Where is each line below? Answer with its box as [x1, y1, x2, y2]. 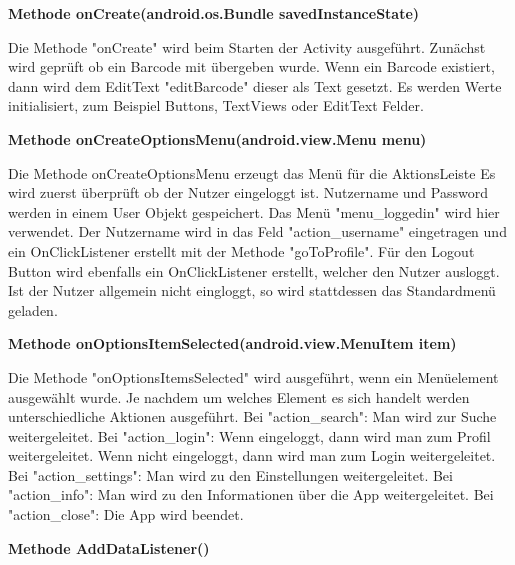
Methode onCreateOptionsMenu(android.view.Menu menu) [8, 128, 427, 149]
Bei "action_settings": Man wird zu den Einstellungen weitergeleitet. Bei [8, 464, 453, 485]
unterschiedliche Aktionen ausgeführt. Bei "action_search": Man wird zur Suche [8, 406, 497, 427]
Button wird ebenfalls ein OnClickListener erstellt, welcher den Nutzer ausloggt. [8, 260, 500, 281]
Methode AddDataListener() [8, 537, 210, 558]
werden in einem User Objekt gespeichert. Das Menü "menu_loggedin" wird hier [8, 201, 500, 222]
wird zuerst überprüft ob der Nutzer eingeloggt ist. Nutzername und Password [8, 182, 488, 203]
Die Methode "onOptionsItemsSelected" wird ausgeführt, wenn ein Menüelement [8, 366, 499, 387]
